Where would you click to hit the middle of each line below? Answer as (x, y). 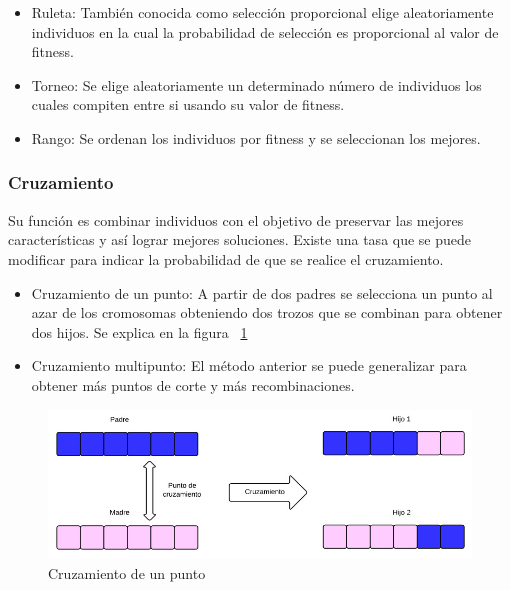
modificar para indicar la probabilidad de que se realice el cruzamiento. (226, 258)
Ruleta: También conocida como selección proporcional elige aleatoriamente (262, 12)
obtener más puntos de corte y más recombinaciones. (193, 384)
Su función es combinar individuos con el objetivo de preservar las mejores (236, 219)
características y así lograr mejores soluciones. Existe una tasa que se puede (240, 239)
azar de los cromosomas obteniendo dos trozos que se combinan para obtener (267, 312)
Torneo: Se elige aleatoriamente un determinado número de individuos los (256, 84)
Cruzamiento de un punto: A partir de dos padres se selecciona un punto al (262, 292)
